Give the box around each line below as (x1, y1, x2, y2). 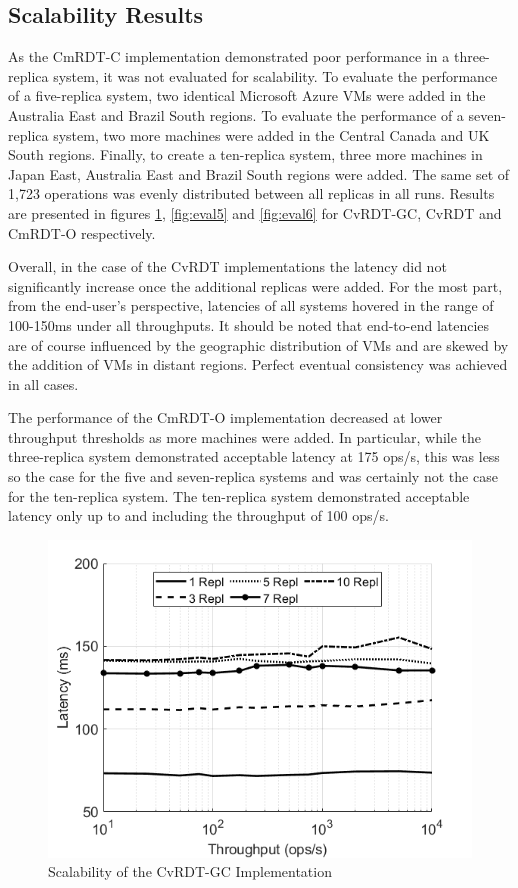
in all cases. (8, 373, 79, 394)
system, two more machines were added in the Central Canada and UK (53, 124, 490, 145)
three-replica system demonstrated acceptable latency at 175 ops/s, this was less (8, 446, 500, 467)
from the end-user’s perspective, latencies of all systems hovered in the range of (8, 295, 494, 316)
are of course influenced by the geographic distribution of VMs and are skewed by (8, 334, 509, 355)
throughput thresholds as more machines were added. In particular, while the (8, 426, 482, 447)
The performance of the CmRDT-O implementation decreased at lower (8, 407, 443, 428)
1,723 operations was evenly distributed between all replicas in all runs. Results (8, 183, 495, 204)
